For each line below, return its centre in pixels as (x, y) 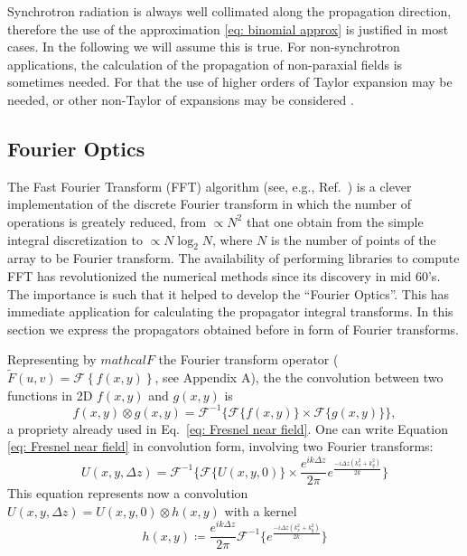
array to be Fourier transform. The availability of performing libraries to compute (233, 258)
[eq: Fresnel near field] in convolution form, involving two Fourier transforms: (220, 446)
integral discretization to (75, 239)
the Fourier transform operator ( (248, 359)
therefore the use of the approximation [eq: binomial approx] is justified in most (228, 28)
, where (233, 239)
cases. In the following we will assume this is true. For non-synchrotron (204, 47)
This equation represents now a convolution (128, 493)
